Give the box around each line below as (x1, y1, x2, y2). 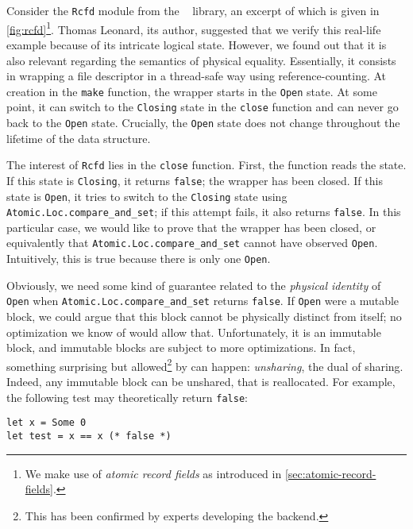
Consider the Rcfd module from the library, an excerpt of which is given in (6, 2, 380, 18)
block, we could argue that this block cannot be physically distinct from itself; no (6, 308, 402, 325)
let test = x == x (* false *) (6, 430, 172, 442)
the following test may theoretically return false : (6, 388, 248, 405)
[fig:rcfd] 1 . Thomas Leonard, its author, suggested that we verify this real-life (6, 18, 381, 37)
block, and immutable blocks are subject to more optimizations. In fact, (6, 339, 356, 356)
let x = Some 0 (6, 417, 87, 429)
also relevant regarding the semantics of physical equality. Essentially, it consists (6, 52, 396, 68)
